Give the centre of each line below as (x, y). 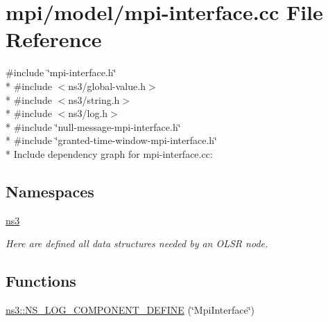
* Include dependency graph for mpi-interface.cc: (109, 153)
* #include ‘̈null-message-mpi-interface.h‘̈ (93, 126)
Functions (41, 281)
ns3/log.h (88, 113)
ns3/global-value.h (107, 86)
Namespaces (50, 191)
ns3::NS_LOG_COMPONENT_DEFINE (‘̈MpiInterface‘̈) (130, 310)
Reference (54, 39)
